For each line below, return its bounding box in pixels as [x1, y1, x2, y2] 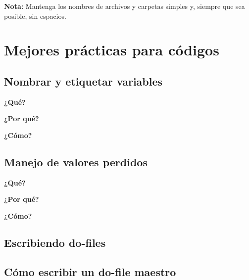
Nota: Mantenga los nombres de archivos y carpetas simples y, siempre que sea [4, 1, 245, 11]
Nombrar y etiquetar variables [4, 73, 163, 89]
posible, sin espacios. [4, 10, 66, 21]
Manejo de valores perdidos [4, 154, 148, 169]
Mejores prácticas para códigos [4, 40, 219, 60]
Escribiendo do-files [4, 234, 106, 250]
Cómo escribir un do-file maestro [4, 264, 176, 279]
